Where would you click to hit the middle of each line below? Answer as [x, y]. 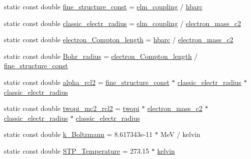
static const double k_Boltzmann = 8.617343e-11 [78, 134]
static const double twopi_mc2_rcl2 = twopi [72, 108]
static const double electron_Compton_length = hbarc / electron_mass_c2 [119, 40]
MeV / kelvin [180, 134]
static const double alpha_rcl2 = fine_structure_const [87, 82]
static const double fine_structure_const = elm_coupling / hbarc [103, 6]
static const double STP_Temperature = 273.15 [77, 150]
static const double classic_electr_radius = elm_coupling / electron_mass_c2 [123, 23]
